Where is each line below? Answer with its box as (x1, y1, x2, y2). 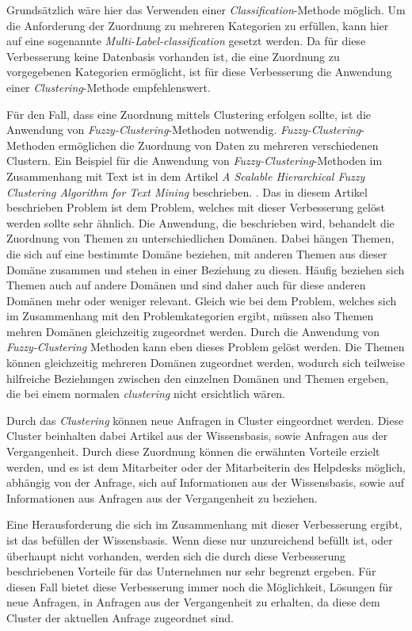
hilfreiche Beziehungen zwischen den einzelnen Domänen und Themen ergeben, (6, 369, 389, 386)
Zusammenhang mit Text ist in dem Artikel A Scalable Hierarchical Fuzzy (6, 167, 365, 184)
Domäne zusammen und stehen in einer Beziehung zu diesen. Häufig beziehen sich (6, 261, 405, 277)
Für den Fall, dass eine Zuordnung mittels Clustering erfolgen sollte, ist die (6, 105, 372, 122)
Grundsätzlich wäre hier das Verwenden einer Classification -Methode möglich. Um (6, 2, 406, 17)
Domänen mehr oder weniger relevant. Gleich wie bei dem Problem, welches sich (6, 292, 397, 308)
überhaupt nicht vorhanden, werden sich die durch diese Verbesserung (6, 547, 345, 564)
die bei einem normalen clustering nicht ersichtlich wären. (6, 385, 285, 402)
